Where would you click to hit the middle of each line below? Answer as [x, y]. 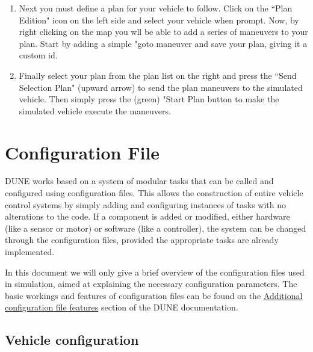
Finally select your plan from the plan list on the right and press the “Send [158, 75]
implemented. [30, 252]
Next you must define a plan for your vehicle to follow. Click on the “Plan [156, 8]
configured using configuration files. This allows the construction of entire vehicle [154, 193]
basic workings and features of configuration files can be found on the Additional [154, 295]
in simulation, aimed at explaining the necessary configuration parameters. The [151, 284]
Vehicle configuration [72, 340]
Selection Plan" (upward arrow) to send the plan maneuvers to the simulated [161, 87]
